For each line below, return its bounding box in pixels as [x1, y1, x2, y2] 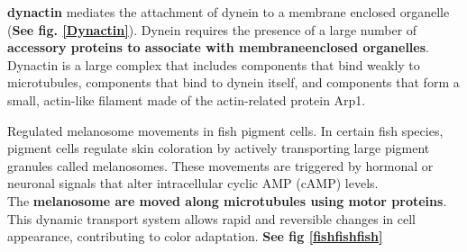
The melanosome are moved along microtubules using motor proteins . [7, 191, 447, 210]
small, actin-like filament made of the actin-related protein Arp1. [7, 90, 366, 109]
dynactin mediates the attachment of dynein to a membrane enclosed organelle [7, 3, 450, 21]
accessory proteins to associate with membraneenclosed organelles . [7, 38, 429, 57]
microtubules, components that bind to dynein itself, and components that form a [7, 73, 460, 92]
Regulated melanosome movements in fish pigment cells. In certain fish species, [7, 121, 444, 139]
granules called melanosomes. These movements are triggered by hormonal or [7, 156, 434, 175]
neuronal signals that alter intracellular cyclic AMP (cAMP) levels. [7, 174, 379, 193]
